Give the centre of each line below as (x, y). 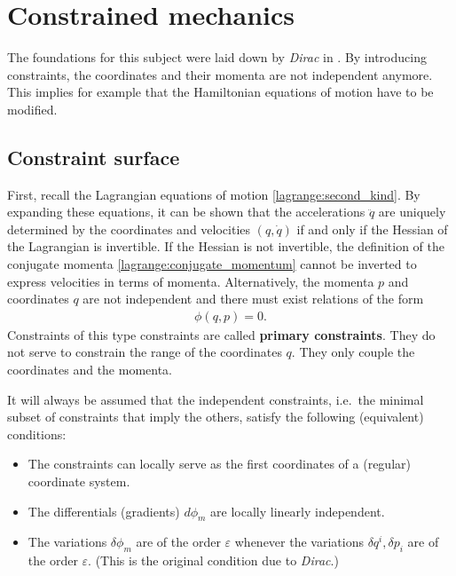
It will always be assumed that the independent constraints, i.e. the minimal (216, 399)
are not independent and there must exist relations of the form (253, 299)
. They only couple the (353, 352)
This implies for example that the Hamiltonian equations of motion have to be (220, 92)
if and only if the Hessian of (372, 229)
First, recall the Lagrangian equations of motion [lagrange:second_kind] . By (214, 194)
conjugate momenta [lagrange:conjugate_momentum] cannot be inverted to (212, 264)
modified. (32, 109)
